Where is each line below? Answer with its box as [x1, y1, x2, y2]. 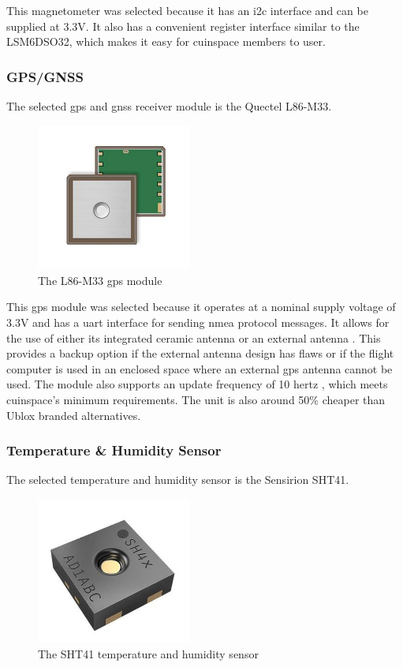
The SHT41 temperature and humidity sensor [38, 645, 259, 661]
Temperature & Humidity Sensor [6, 440, 222, 460]
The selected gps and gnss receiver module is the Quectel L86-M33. [6, 98, 332, 114]
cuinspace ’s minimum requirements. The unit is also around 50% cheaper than [6, 392, 386, 407]
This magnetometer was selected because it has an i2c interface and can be [6, 2, 368, 18]
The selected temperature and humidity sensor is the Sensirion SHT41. [6, 471, 349, 488]
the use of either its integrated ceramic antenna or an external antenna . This [6, 329, 381, 346]
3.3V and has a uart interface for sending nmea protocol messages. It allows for [6, 314, 390, 331]
